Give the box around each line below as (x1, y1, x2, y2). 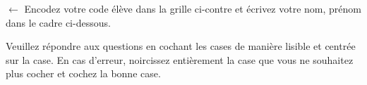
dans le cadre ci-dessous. (6, 15, 111, 30)
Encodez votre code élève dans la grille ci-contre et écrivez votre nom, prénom (24, 1, 361, 15)
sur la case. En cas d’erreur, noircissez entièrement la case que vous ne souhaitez (6, 52, 354, 67)
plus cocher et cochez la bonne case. (6, 66, 161, 81)
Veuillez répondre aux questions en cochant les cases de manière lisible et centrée (6, 39, 356, 53)
